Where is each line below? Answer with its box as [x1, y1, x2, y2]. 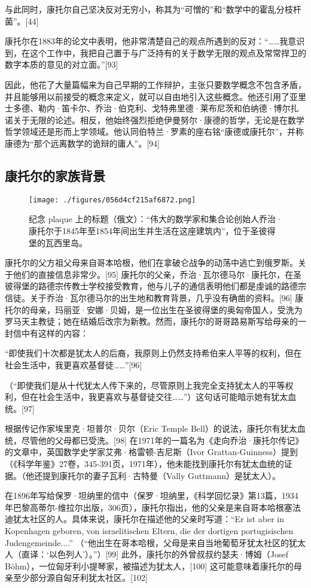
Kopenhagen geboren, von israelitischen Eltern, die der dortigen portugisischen [5, 525, 294, 537]
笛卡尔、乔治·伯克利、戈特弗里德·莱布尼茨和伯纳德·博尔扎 [61, 102, 299, 114]
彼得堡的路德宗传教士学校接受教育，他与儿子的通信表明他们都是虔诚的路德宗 [5, 280, 306, 292]
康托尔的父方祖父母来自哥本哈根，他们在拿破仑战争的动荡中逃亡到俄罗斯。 [5, 256, 298, 269]
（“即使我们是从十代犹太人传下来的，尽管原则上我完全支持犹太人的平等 [5, 378, 285, 391]
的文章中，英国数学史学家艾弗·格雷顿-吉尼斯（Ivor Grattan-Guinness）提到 [5, 445, 298, 458]
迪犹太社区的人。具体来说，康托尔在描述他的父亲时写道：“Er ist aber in [5, 513, 285, 525]
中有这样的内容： [21, 326, 89, 339]
